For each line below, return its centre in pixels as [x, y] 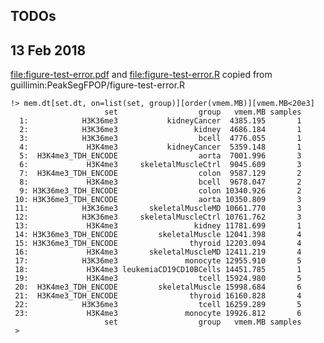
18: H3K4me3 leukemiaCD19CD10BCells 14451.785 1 [158, 270]
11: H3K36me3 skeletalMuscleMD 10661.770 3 [158, 209]
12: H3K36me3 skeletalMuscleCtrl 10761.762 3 [158, 217]
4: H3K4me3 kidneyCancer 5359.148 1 [160, 147]
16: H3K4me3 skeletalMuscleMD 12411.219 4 [158, 252]
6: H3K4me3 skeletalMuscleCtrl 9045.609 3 [160, 165]
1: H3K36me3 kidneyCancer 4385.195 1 [160, 121]
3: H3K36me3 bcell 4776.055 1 [160, 139]
